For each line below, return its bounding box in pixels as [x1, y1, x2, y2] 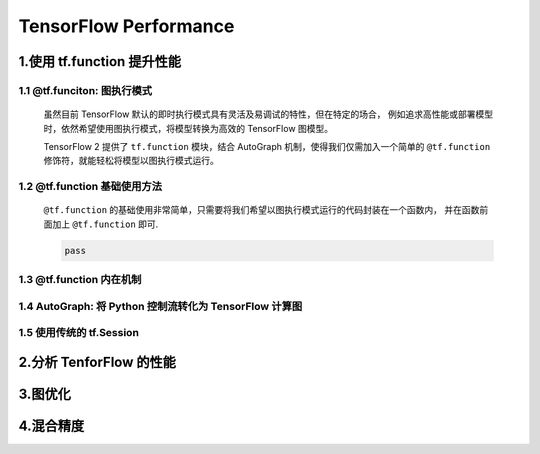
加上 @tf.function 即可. [51, 218, 159, 230]
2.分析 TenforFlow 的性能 [18, 353, 177, 370]
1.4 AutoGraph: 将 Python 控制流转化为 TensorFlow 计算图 [18, 299, 303, 313]
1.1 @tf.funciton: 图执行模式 [18, 83, 153, 97]
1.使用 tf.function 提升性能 [18, 53, 182, 70]
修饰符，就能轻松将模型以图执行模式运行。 [43, 155, 219, 167]
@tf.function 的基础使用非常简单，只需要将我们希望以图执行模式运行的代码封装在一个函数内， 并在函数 [43, 204, 480, 216]
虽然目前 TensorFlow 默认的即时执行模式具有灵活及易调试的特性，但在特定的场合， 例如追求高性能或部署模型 [43, 108, 494, 120]
